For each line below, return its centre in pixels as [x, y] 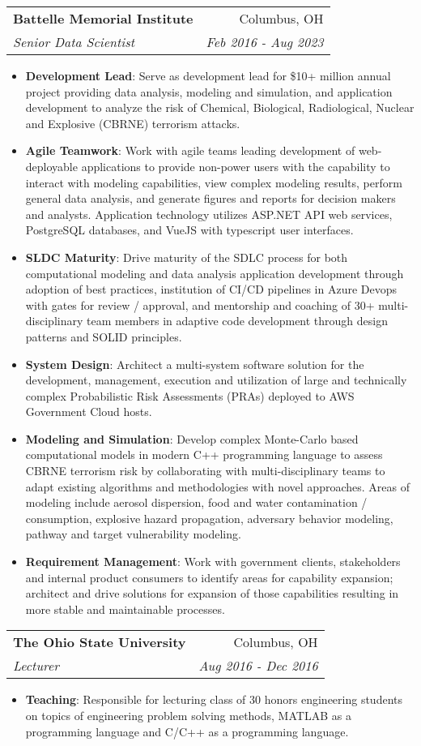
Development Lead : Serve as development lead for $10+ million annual [208, 75]
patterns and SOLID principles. [104, 336]
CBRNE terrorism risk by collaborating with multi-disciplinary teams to [205, 471]
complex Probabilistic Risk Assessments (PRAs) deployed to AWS [190, 395]
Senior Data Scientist [74, 42]
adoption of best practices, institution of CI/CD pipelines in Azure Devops [211, 289]
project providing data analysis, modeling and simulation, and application [209, 91]
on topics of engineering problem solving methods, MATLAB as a [188, 715]
